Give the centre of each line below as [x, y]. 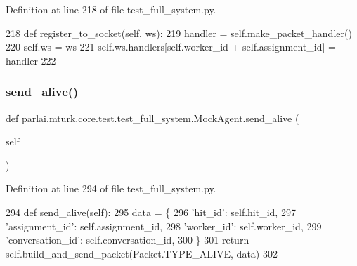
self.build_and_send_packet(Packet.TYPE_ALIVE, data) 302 [142, 253]
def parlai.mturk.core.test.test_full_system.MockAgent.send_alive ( [152, 118]
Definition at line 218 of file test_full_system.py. [111, 9]
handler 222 [31, 60]
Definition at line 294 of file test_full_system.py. [111, 188]
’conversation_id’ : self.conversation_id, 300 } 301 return [128, 240]
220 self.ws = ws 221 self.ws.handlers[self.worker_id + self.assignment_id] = [171, 47]
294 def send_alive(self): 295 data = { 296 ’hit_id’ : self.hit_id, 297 [151, 212]
